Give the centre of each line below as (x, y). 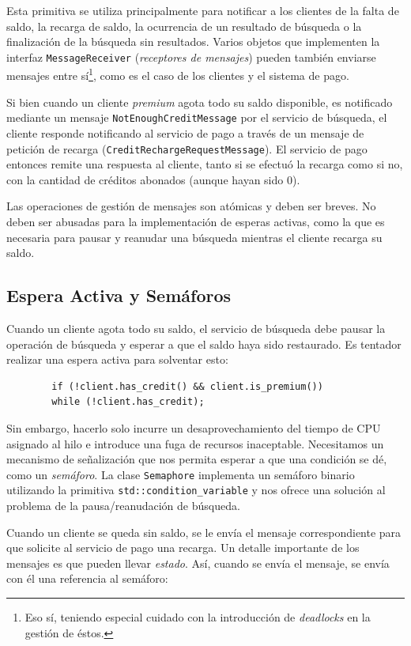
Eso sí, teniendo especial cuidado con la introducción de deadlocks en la (198, 616)
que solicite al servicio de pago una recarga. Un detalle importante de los (183, 548)
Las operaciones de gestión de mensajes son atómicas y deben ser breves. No (191, 206)
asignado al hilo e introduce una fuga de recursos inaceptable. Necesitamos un (195, 443)
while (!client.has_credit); (128, 402)
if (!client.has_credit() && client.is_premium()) (187, 386)
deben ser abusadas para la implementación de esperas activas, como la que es (196, 221)
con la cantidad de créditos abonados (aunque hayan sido (145, 179)
